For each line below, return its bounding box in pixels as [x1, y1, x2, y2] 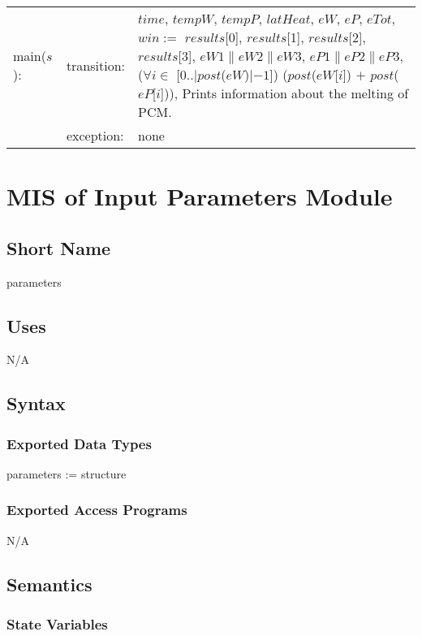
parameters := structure [6, 465, 127, 482]
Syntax [6, 391, 66, 416]
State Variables [6, 614, 108, 634]
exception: [66, 126, 124, 145]
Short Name [6, 235, 111, 260]
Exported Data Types [6, 433, 152, 453]
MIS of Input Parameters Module [6, 180, 393, 213]
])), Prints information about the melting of [160, 84, 409, 102]
